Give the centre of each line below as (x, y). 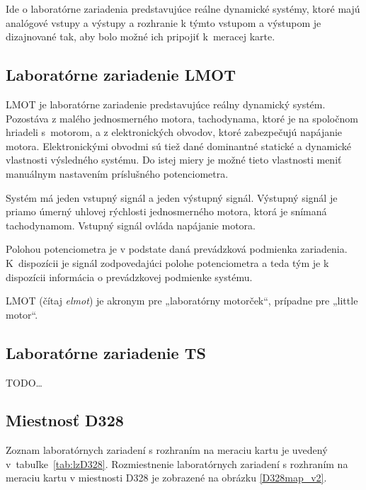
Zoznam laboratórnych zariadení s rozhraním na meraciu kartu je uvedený (167, 450)
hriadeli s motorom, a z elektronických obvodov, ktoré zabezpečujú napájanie (174, 132)
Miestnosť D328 (65, 420)
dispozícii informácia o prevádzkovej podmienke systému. (129, 277)
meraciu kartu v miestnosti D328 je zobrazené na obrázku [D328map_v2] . (166, 478)
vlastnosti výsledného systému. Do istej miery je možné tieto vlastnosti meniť (174, 160)
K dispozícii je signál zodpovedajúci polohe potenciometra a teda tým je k (167, 262)
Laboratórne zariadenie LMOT (121, 75)
